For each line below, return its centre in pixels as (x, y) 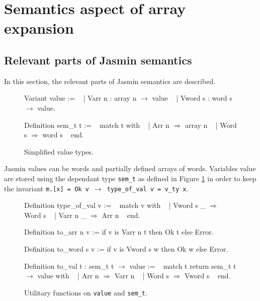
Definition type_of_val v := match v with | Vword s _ (115, 205)
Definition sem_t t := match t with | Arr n (97, 125)
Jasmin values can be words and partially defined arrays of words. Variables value (130, 168)
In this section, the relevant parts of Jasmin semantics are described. (110, 81)
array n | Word (211, 125)
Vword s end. (208, 276)
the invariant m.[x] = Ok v (47, 188)
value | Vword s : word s (192, 98)
